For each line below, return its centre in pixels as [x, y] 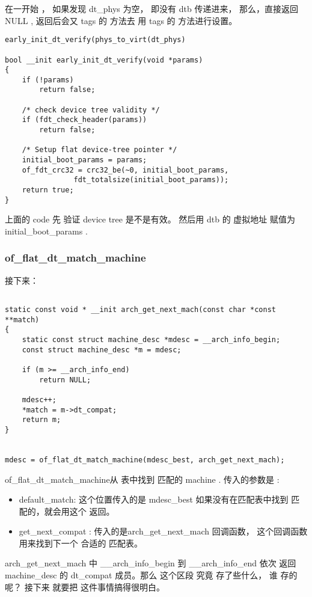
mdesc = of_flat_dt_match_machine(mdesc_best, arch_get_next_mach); [145, 460]
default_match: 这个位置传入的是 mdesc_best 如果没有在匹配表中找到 [154, 499]
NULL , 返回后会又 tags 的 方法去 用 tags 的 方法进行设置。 [121, 20]
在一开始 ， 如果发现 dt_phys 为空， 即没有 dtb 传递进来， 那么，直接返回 [152, 8]
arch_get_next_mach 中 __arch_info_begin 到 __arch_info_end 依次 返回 [151, 563]
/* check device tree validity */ [91, 110]
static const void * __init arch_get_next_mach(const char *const [141, 310]
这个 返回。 [92, 511]
